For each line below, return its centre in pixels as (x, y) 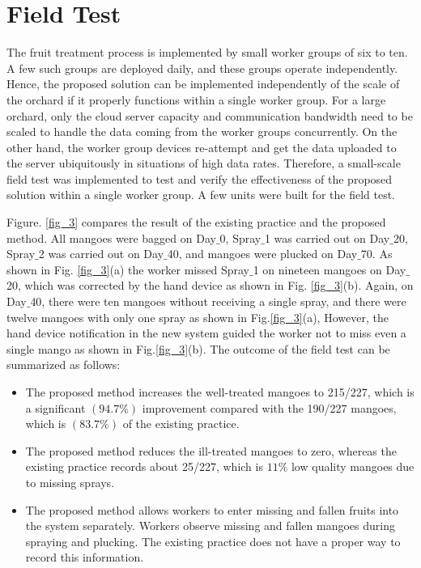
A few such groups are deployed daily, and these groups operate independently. (202, 68)
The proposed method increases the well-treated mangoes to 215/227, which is (220, 392)
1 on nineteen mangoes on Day (330, 269)
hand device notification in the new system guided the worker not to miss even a (206, 333)
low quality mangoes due (353, 466)
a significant (55, 407)
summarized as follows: (64, 365)
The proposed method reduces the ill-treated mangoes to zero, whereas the (211, 450)
